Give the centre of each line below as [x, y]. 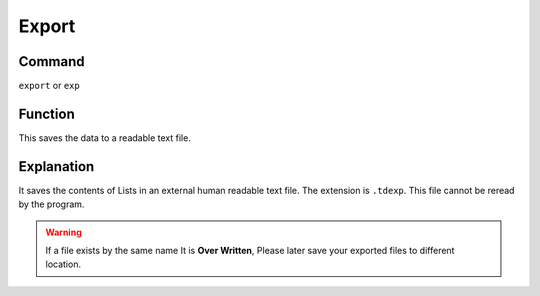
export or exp [49, 86]
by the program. [51, 204]
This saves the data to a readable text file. [105, 137]
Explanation [56, 166]
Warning [63, 232]
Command [51, 61]
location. [63, 264]
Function [46, 113]
